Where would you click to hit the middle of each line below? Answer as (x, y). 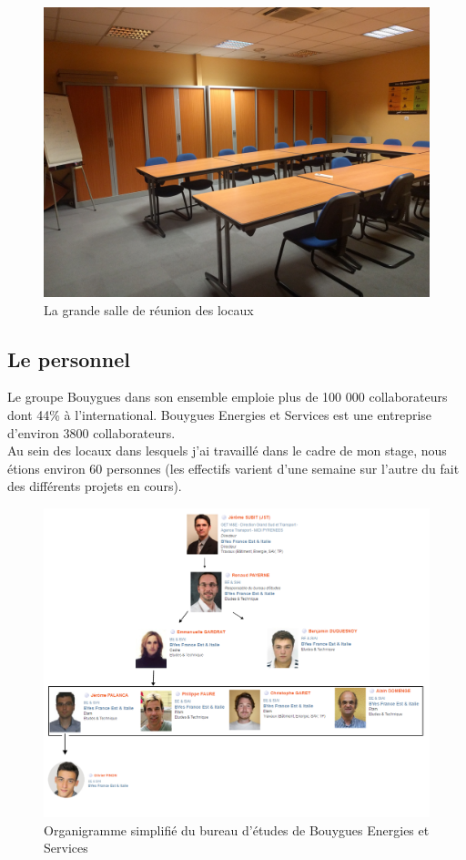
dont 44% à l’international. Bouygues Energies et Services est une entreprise (220, 414)
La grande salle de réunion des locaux (149, 309)
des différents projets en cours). (95, 486)
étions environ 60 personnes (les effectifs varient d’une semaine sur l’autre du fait (233, 468)
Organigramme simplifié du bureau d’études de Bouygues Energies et (237, 829)
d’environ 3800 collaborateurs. (91, 432)
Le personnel (69, 358)
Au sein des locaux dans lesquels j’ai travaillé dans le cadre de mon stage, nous (227, 450)
